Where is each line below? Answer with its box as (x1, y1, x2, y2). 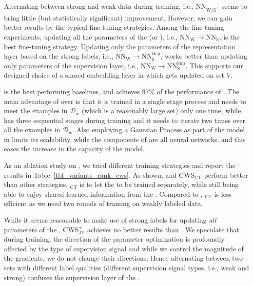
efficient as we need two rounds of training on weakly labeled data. (4, 198, 203, 208)
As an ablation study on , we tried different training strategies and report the (4, 160, 236, 170)
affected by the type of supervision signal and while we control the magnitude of (4, 243, 244, 253)
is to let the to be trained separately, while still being (79, 179, 239, 189)
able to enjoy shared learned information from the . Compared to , (4, 188, 203, 199)
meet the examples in (4, 105, 68, 116)
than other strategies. (4, 179, 68, 189)
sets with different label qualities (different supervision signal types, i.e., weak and (4, 263, 249, 272)
